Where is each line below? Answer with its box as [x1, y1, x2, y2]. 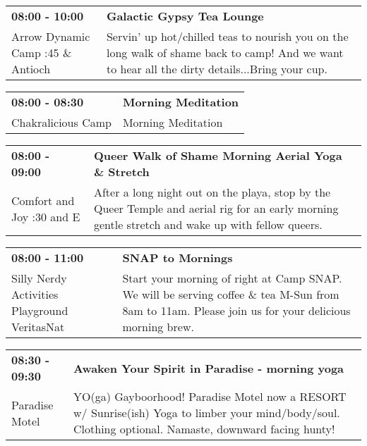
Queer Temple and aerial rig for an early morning [93, 200, 339, 216]
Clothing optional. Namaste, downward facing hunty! [73, 421, 335, 437]
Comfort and [11, 192, 75, 209]
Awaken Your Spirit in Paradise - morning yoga [73, 359, 344, 376]
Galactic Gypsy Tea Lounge [106, 8, 264, 24]
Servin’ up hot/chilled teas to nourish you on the [106, 28, 349, 44]
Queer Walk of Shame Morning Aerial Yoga [93, 147, 342, 163]
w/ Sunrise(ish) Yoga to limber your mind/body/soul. [73, 404, 340, 421]
